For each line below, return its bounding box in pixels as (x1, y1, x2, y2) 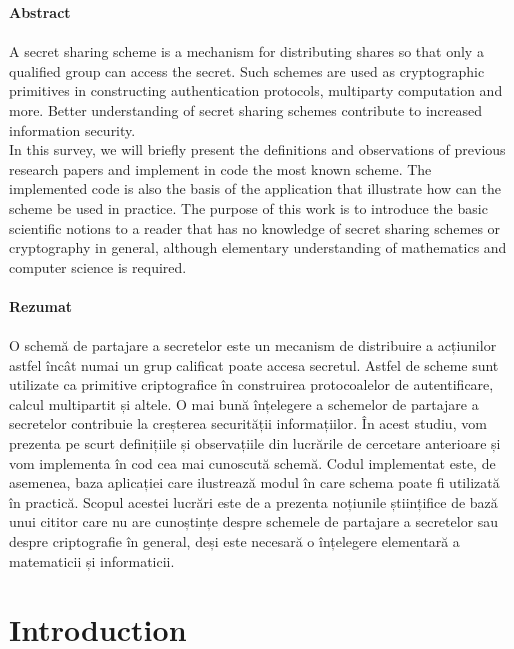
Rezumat (9, 295, 73, 316)
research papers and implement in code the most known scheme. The (9, 158, 432, 179)
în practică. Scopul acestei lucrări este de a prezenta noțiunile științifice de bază (9, 491, 498, 512)
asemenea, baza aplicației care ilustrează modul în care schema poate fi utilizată (9, 472, 500, 493)
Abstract (9, 2, 71, 22)
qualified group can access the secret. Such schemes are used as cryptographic (9, 60, 485, 81)
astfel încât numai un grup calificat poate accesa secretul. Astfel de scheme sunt (9, 354, 499, 375)
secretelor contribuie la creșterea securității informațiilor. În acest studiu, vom (9, 413, 487, 434)
